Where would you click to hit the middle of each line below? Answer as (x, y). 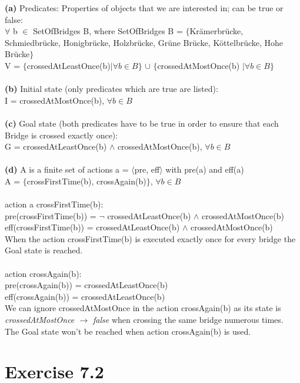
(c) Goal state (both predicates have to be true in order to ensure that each (142, 123)
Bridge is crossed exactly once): (61, 135)
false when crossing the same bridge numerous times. (188, 320)
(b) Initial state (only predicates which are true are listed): (111, 89)
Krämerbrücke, (216, 31)
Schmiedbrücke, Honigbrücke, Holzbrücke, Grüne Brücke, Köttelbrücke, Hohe (144, 42)
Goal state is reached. (44, 250)
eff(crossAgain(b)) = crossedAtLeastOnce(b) (85, 296)
